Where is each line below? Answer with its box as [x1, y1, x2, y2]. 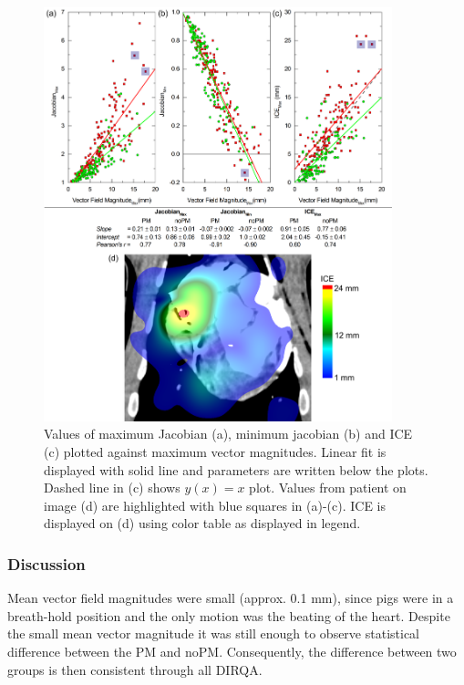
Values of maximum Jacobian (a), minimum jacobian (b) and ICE [44, 424, 413, 443]
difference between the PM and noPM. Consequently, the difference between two [7, 641, 457, 660]
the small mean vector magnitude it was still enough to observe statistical [7, 624, 419, 643]
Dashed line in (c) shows [44, 478, 180, 497]
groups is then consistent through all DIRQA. [7, 659, 263, 679]
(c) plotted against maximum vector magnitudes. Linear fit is [44, 442, 387, 462]
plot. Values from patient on [249, 478, 407, 497]
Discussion [7, 552, 86, 575]
